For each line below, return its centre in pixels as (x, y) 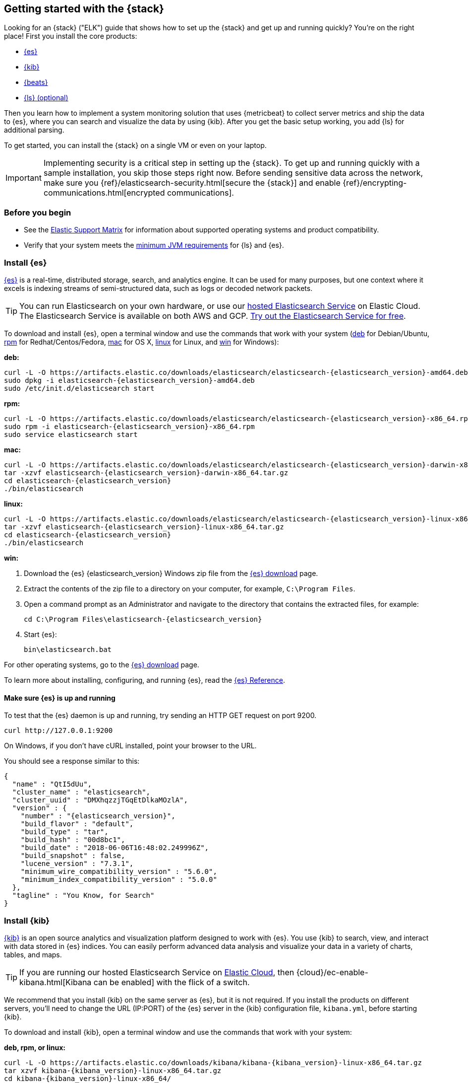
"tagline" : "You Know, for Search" (83, 896)
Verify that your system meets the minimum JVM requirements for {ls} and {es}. (154, 245)
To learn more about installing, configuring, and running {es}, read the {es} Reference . (145, 680)
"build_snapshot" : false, (73, 856)
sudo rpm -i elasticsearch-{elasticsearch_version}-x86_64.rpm (129, 426)
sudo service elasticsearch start (71, 434)
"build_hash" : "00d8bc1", (73, 840)
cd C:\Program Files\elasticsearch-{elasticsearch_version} (143, 619)
